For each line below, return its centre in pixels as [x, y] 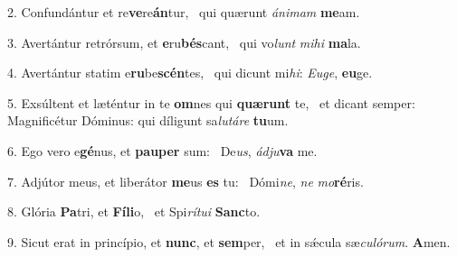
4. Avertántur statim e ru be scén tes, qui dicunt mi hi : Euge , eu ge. [190, 73]
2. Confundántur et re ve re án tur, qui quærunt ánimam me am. [184, 12]
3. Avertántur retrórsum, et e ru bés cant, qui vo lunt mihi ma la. [184, 42]
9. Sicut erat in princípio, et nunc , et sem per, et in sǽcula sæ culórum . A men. [229, 241]
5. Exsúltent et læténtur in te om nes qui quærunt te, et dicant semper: [211, 102]
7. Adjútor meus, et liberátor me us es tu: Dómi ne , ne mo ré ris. [186, 181]
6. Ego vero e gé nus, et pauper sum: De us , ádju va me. [162, 150]
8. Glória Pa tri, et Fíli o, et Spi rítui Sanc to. [134, 211]
